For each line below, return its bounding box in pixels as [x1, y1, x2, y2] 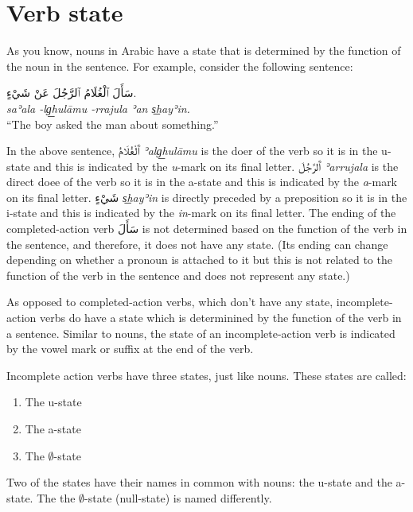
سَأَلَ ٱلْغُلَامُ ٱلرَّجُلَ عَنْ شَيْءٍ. [6, 84, 137, 101]
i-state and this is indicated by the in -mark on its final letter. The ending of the [6, 204, 396, 221]
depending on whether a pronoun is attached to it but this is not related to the [6, 251, 392, 268]
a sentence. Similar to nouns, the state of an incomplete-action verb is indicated [6, 324, 395, 341]
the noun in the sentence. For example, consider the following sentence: [6, 57, 353, 74]
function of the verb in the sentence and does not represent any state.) [6, 266, 350, 283]
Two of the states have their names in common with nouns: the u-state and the [6, 474, 392, 491]
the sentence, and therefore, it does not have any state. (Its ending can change [6, 235, 388, 252]
